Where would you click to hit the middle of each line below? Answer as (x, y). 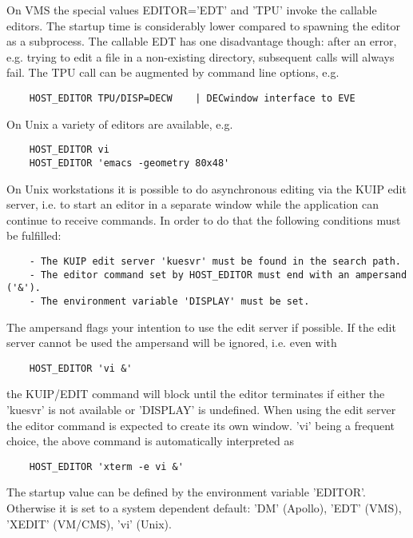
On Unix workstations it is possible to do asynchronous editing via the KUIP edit (206, 188)
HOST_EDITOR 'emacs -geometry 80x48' (129, 163)
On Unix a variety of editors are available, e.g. (120, 124)
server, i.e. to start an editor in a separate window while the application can (193, 204)
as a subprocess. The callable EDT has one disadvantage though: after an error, (202, 41)
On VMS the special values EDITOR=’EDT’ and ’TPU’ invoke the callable (192, 10)
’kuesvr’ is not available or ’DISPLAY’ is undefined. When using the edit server (201, 409)
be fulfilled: (34, 235)
